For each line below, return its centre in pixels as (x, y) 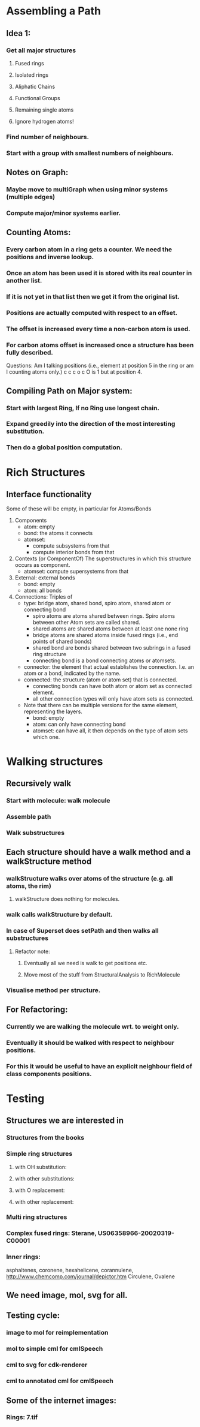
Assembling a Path (54, 11)
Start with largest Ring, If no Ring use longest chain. (83, 408)
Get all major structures (41, 50)
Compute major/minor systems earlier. (64, 213)
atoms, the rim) (29, 886)
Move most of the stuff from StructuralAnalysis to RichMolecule (102, 974)
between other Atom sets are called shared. (86, 623)
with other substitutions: (44, 1178)
